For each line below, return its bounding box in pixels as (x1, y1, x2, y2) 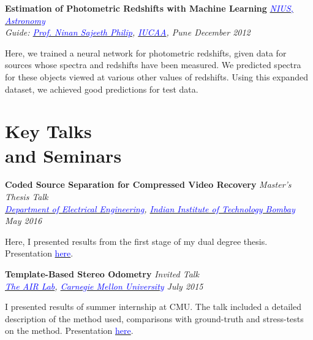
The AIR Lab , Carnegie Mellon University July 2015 (5, 279, 203, 292)
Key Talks (5, 118, 92, 144)
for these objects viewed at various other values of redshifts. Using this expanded (5, 70, 309, 83)
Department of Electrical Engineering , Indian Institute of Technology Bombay (5, 202, 295, 215)
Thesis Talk (5, 190, 48, 203)
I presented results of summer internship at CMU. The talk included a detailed (5, 300, 301, 313)
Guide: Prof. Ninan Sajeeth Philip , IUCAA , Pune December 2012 (5, 26, 251, 39)
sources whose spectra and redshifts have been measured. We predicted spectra (5, 58, 301, 71)
